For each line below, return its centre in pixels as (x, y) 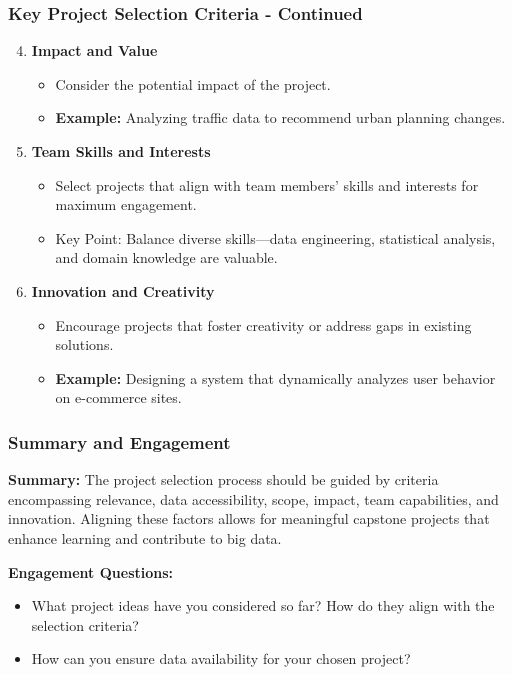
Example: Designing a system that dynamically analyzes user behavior (275, 377)
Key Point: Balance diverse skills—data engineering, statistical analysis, (275, 237)
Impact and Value (94, 50)
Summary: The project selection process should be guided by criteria (223, 479)
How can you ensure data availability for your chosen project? (221, 658)
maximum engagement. (126, 204)
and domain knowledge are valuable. (166, 257)
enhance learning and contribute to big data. (145, 537)
